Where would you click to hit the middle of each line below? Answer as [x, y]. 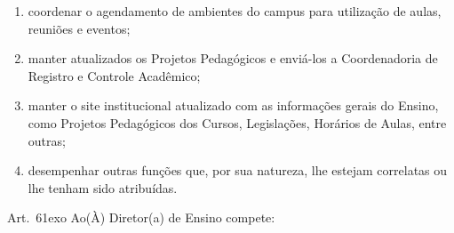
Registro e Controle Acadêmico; [114, 75]
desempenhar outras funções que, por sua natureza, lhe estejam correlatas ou [238, 170]
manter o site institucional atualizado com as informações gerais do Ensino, [233, 105]
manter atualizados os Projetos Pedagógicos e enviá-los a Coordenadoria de [233, 58]
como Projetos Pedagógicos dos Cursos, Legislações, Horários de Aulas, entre [237, 122]
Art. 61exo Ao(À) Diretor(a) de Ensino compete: [141, 217]
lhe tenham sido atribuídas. [103, 187]
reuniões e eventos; [79, 28]
